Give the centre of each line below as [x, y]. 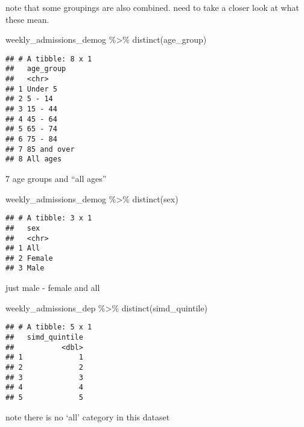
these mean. [27, 19]
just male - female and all [53, 288]
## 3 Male [25, 268]
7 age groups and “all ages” [56, 178]
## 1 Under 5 [31, 89]
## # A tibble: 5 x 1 [49, 327]
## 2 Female [29, 258]
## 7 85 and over [40, 149]
